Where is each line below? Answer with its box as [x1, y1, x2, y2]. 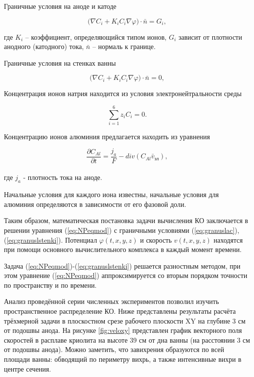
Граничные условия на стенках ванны [4, 57, 116, 68]
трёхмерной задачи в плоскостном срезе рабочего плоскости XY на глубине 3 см [4, 315, 246, 326]
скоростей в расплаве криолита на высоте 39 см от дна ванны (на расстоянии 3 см [4, 334, 250, 345]
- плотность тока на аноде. [23, 172, 102, 182]
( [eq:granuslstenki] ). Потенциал [4, 234, 97, 245]
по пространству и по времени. [4, 279, 97, 290]
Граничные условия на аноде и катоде [4, 1, 116, 11]
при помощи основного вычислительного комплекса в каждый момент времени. [4, 244, 242, 254]
